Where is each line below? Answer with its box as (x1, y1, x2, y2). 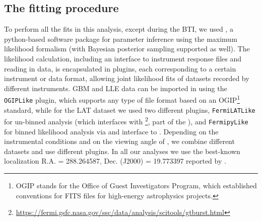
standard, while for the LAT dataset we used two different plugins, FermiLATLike (4, 104, 255, 115)
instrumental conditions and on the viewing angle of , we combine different (4, 136, 235, 146)
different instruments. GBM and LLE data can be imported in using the (4, 83, 227, 93)
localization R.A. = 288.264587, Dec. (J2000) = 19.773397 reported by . (4, 156, 226, 166)
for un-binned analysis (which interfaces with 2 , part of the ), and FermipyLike (4, 115, 248, 126)
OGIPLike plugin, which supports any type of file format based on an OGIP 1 (4, 93, 240, 105)
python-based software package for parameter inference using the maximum (4, 33, 237, 44)
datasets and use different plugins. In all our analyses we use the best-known (4, 145, 240, 156)
